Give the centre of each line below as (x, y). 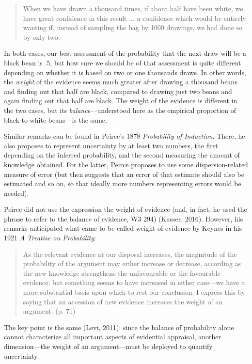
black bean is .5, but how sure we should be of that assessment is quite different (123, 62)
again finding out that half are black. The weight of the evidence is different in (121, 101)
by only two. (41, 37)
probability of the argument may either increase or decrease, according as (132, 263)
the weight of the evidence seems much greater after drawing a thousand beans (121, 82)
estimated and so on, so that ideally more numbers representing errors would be (123, 183)
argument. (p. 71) (49, 311)
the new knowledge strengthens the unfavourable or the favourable (122, 273)
